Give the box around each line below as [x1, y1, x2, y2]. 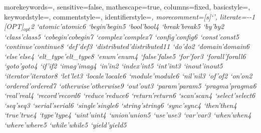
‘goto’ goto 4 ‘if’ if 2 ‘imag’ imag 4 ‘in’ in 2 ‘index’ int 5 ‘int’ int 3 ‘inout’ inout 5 [4, 60, 223, 71]
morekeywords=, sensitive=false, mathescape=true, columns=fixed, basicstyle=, [4, 1, 250, 11]
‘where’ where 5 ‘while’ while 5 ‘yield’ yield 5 [4, 119, 127, 129]
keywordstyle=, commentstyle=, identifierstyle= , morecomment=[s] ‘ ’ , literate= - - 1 [4, 11, 255, 21]
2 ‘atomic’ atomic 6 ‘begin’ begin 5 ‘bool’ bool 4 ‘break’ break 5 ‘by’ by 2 [30, 21, 224, 31]
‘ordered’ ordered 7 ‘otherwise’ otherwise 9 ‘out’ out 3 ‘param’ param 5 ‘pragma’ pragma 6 [4, 80, 256, 90]
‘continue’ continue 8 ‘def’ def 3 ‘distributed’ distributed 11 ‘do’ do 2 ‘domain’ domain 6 [4, 41, 249, 51]
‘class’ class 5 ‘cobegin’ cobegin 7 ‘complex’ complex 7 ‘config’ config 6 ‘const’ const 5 [4, 31, 239, 41]
